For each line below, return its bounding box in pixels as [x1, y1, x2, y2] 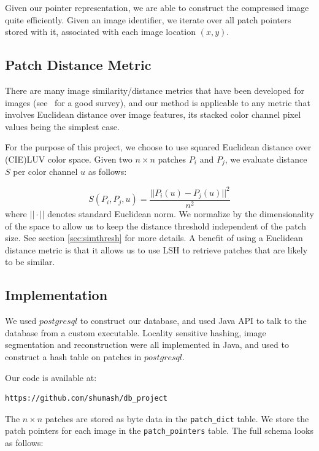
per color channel [13, 165, 78, 178]
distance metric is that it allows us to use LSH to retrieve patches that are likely [5, 243, 308, 256]
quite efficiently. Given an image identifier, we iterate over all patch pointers [5, 13, 291, 26]
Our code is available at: [5, 371, 97, 384]
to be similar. [5, 255, 55, 268]
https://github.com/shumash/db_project [5, 394, 167, 403]
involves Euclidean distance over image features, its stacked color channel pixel [5, 108, 301, 121]
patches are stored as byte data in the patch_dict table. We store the [45, 412, 309, 425]
